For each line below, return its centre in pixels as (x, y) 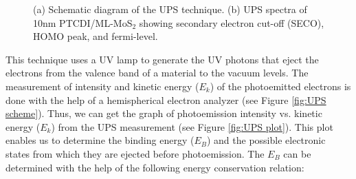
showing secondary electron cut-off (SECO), (232, 22)
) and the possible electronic (266, 140)
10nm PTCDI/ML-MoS (83, 22)
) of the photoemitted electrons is (280, 86)
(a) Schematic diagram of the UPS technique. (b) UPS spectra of (170, 9)
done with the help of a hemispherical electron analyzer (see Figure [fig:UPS (166, 99)
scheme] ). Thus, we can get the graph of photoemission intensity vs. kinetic (164, 113)
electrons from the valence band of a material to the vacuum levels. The (157, 73)
